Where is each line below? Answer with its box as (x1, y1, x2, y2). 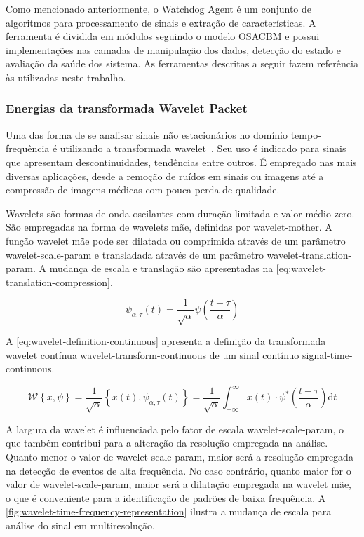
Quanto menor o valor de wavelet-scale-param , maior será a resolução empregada (6, 449, 353, 463)
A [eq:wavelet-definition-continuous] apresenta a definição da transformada (6, 334, 326, 348)
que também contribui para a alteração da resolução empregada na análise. (6, 435, 328, 450)
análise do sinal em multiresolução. (6, 517, 155, 532)
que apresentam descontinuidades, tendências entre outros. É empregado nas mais (6, 154, 357, 169)
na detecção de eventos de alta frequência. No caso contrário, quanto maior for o (6, 463, 351, 477)
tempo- (290, 127, 321, 142)
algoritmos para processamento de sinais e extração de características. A (6, 15, 316, 29)
